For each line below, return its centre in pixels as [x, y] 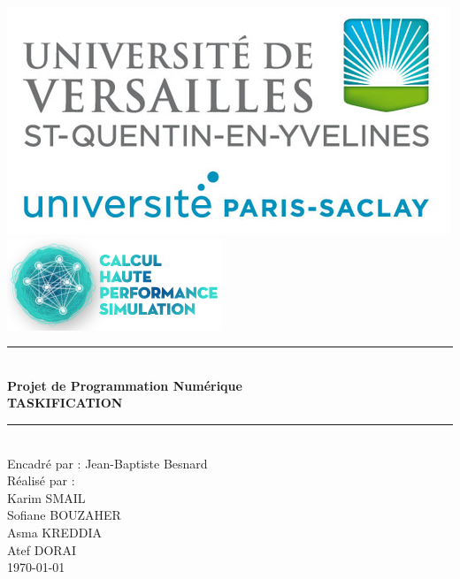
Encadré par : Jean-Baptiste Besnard [107, 463]
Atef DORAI [42, 549]
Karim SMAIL [46, 497]
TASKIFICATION [65, 403]
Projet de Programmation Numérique [125, 385]
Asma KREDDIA [55, 532]
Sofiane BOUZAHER [64, 515]
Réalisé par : [41, 480]
